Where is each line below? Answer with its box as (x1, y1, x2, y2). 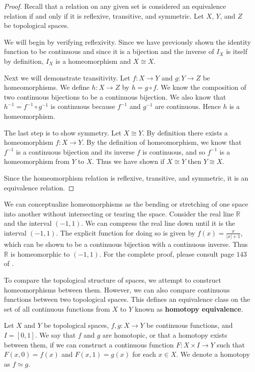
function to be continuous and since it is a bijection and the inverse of (4, 46, 214, 56)
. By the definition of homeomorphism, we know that (82, 137, 242, 147)
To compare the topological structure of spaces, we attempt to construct (4, 274, 221, 285)
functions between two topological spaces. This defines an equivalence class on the (4, 294, 250, 304)
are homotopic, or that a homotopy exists (102, 329, 228, 340)
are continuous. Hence (155, 101, 221, 111)
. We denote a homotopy (176, 349, 250, 359)
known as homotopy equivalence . (134, 303, 243, 314)
